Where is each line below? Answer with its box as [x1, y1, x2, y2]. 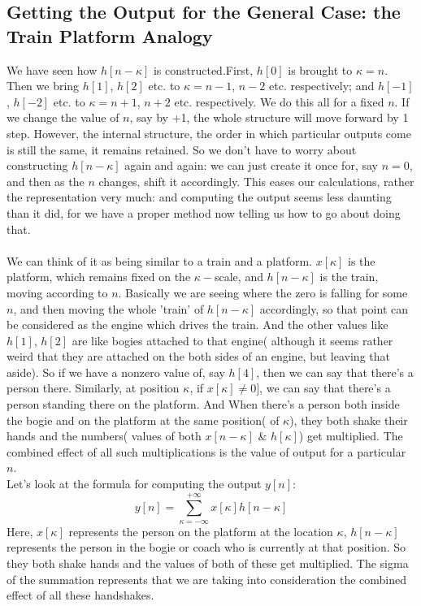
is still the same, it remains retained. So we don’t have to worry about [7, 141, 357, 158]
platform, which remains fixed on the [7, 268, 191, 285]
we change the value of [7, 109, 119, 126]
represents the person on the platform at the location [68, 522, 333, 539]
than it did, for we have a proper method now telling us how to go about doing [7, 204, 401, 221]
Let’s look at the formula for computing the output [7, 475, 262, 492]
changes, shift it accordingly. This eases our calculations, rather [98, 172, 414, 189]
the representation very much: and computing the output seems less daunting [7, 188, 392, 206]
